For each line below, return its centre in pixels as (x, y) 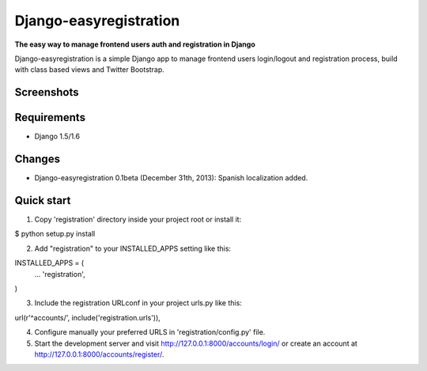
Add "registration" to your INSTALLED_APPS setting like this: (133, 248)
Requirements (50, 117)
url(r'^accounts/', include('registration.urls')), (88, 317)
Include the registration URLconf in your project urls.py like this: (138, 303)
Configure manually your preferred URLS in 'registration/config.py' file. (150, 332)
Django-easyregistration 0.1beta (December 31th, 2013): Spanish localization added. (171, 178)
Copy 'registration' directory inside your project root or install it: (138, 220)
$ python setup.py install (55, 234)
